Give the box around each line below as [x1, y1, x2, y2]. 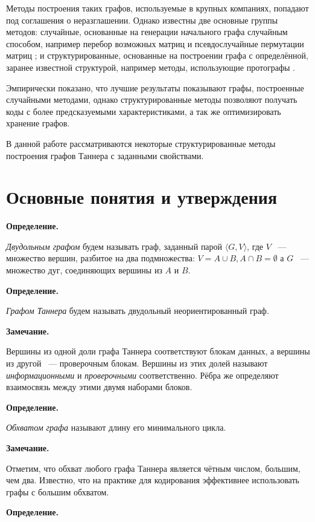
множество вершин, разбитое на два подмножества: [6, 252, 195, 264]
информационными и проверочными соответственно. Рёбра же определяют [6, 368, 279, 381]
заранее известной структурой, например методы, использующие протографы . [6, 60, 295, 73]
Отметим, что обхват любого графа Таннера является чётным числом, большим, [6, 462, 301, 474]
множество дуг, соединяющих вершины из [6, 264, 162, 276]
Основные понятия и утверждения [6, 184, 278, 209]
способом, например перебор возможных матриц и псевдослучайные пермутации [6, 37, 304, 50]
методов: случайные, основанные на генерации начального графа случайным [6, 25, 288, 38]
